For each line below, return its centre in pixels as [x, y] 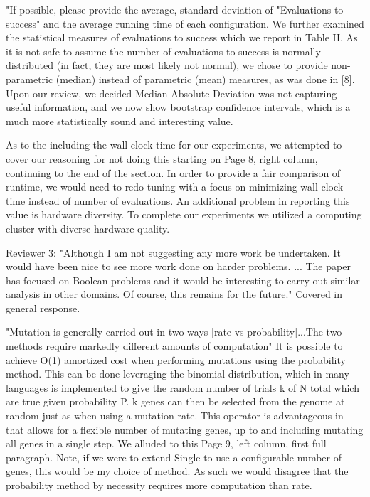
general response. [43, 308]
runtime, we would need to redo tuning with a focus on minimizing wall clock [175, 187]
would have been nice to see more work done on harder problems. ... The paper [178, 266]
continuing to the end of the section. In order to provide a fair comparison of [173, 172]
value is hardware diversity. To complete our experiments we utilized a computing [184, 214]
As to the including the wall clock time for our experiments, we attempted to [174, 145]
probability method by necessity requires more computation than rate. [159, 485]
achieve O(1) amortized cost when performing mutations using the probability [176, 359]
